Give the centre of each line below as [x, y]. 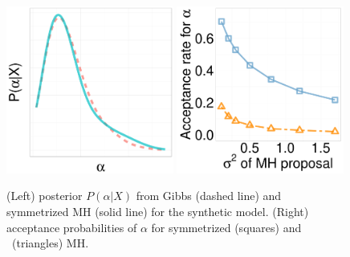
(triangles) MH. [50, 243]
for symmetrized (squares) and [226, 227]
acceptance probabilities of [72, 227]
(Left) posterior [45, 196]
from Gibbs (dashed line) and [209, 196]
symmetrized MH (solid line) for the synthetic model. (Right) [158, 211]
